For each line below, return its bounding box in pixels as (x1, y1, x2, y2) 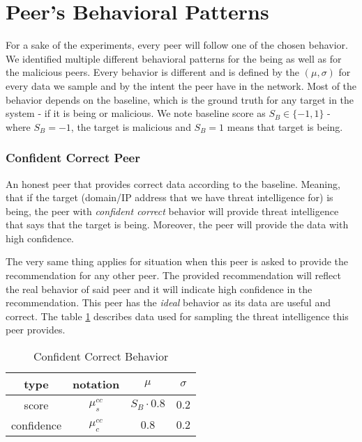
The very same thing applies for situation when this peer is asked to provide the (6, 254, 348, 269)
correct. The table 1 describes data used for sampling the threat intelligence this (6, 308, 349, 323)
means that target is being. (227, 119, 343, 134)
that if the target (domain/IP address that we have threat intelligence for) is (6, 190, 333, 205)
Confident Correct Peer (6, 149, 140, 166)
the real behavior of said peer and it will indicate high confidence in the (6, 281, 312, 296)
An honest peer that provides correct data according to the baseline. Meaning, (6, 176, 340, 191)
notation (73, 376, 120, 393)
